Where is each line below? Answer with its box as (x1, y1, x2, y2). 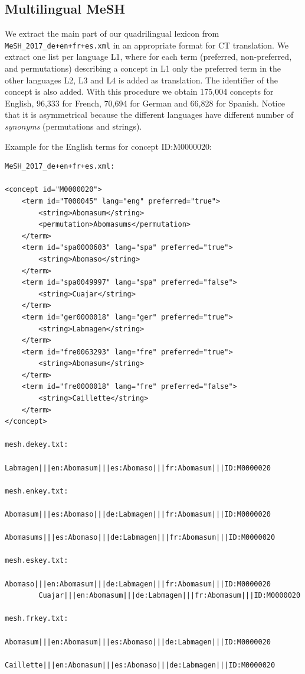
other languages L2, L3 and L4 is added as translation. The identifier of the (5, 73, 278, 86)
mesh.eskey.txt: (5, 556, 68, 565)
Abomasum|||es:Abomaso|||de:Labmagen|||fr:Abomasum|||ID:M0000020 (5, 510, 271, 519)
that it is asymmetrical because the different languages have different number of (5, 108, 294, 121)
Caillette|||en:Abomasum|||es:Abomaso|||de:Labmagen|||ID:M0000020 (5, 660, 276, 669)
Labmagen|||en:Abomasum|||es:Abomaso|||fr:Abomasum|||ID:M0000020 (5, 463, 271, 472)
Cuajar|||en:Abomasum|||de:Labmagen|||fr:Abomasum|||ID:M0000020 (38, 591, 301, 600)
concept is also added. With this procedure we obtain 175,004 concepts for (5, 85, 274, 98)
